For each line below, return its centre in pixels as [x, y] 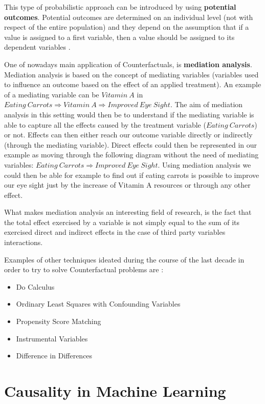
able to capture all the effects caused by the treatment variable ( [105, 124]
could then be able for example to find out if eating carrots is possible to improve [132, 175]
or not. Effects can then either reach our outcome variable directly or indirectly [128, 135]
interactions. [24, 242]
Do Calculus [35, 286]
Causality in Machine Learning [115, 391]
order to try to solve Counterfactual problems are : [84, 269]
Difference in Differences [54, 356]
